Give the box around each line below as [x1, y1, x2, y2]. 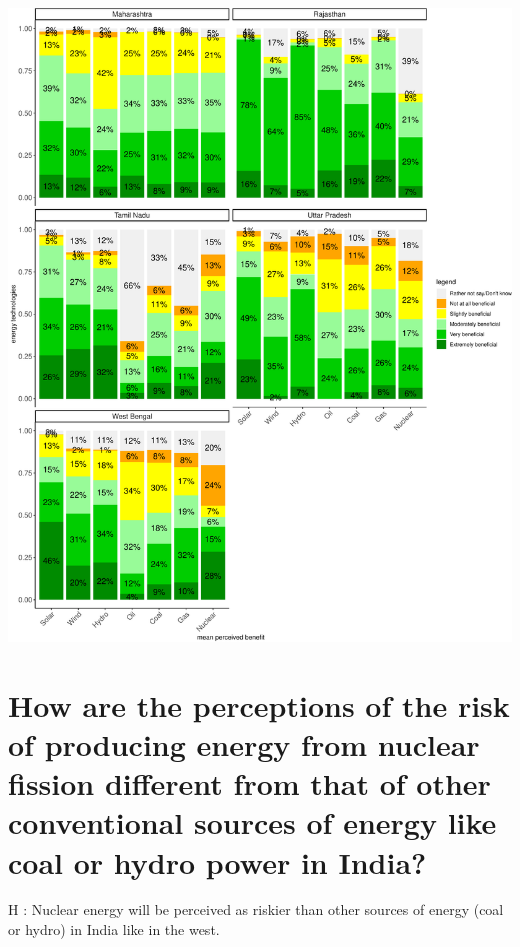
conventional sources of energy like [8, 802, 497, 843]
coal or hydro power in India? [8, 841, 427, 882]
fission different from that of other [8, 763, 491, 804]
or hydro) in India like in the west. [8, 919, 220, 940]
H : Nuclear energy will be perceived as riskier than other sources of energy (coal [8, 899, 504, 920]
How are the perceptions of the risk [8, 684, 510, 725]
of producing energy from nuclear [8, 723, 480, 764]
